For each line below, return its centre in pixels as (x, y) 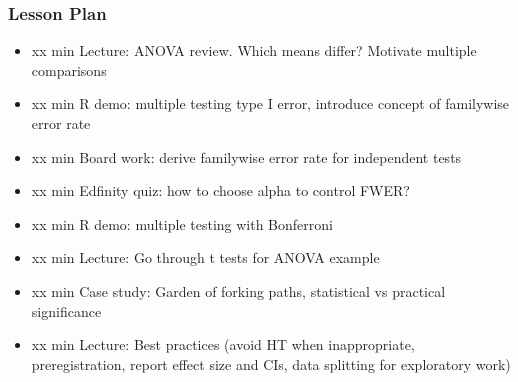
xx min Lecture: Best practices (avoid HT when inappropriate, (223, 344)
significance (66, 310)
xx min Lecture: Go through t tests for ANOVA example (205, 257)
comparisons (69, 69)
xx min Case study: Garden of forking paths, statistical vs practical (238, 290)
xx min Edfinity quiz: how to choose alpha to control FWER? (220, 190)
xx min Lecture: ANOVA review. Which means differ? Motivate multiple (254, 50)
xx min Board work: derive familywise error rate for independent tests (246, 156)
